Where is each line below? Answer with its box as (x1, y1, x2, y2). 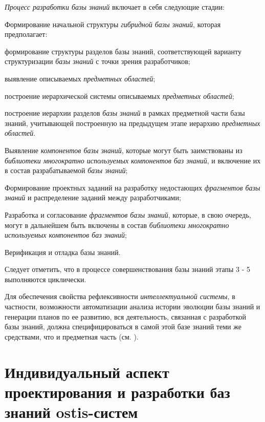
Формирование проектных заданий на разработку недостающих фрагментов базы (5, 182, 260, 193)
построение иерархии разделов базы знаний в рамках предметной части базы (5, 108, 245, 118)
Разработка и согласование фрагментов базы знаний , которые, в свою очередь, (5, 209, 251, 220)
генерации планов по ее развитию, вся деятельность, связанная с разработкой (5, 311, 247, 322)
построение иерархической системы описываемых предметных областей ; (5, 90, 234, 101)
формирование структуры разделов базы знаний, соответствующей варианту (5, 46, 241, 56)
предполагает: (5, 29, 48, 39)
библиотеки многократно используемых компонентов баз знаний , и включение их (5, 155, 261, 165)
